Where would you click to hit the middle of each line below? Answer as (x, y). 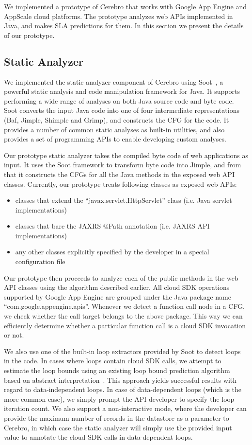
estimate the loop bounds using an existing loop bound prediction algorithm (117, 370)
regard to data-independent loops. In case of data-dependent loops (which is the (123, 389)
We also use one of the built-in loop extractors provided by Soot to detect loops (122, 351)
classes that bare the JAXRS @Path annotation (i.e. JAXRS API (112, 226)
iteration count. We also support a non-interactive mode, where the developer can (125, 408)
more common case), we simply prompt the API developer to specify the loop (119, 399)
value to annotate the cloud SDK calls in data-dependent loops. (98, 437)
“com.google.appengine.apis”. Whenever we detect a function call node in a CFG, (125, 306)
